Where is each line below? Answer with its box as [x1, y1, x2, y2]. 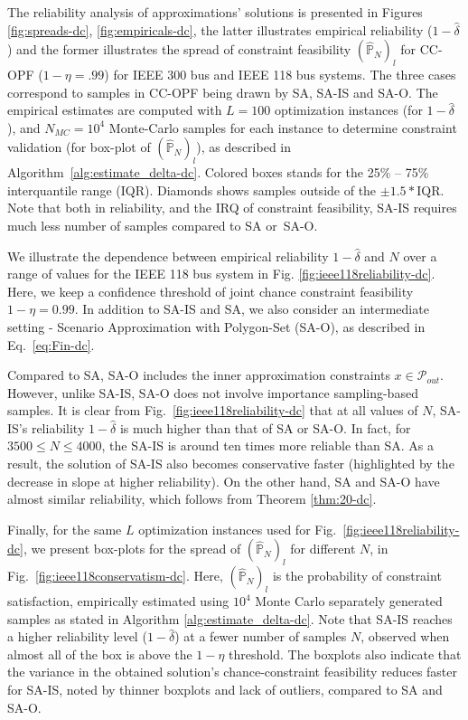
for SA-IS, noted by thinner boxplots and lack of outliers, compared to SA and [7, 680, 443, 698]
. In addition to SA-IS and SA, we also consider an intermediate [74, 299, 429, 318]
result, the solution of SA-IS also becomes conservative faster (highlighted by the [7, 454, 454, 473]
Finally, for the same [7, 519, 122, 538]
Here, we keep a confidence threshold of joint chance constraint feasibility [7, 281, 414, 300]
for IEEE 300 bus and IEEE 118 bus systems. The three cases [113, 64, 456, 83]
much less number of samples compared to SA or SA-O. [7, 215, 318, 234]
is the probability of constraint [272, 566, 442, 585]
